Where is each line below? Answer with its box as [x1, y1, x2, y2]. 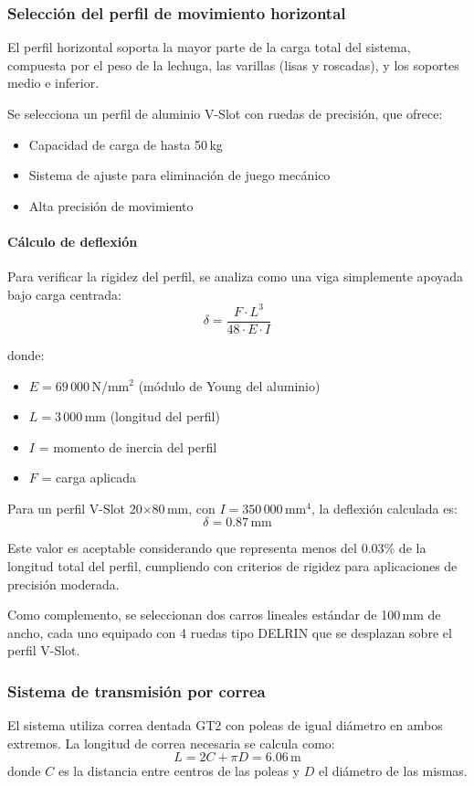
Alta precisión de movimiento [28, 196, 194, 215]
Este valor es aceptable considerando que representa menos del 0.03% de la [7, 538, 427, 558]
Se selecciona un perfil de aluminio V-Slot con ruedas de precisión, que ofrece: [7, 104, 443, 122]
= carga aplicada [41, 468, 136, 487]
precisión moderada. [7, 574, 120, 593]
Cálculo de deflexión [7, 231, 138, 250]
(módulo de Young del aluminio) [138, 376, 321, 395]
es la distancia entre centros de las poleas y [58, 761, 300, 781]
